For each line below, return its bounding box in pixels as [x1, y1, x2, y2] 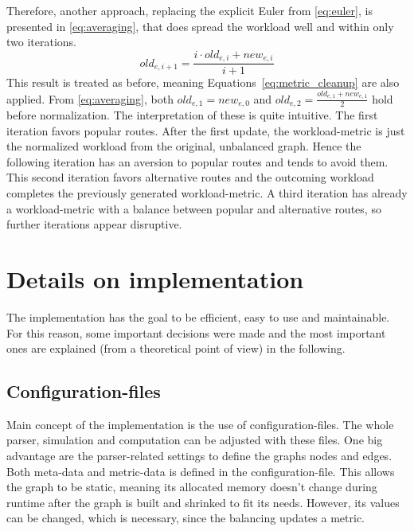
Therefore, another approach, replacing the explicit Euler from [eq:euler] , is [6, 2, 373, 18]
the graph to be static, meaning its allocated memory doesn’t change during [6, 478, 377, 495]
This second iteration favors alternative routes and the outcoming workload [6, 169, 374, 185]
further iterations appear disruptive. [6, 216, 182, 232]
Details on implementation [6, 262, 304, 295]
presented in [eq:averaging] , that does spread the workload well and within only [6, 18, 394, 34]
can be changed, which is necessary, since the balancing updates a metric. [6, 510, 365, 526]
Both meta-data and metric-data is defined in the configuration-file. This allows [6, 463, 395, 479]
